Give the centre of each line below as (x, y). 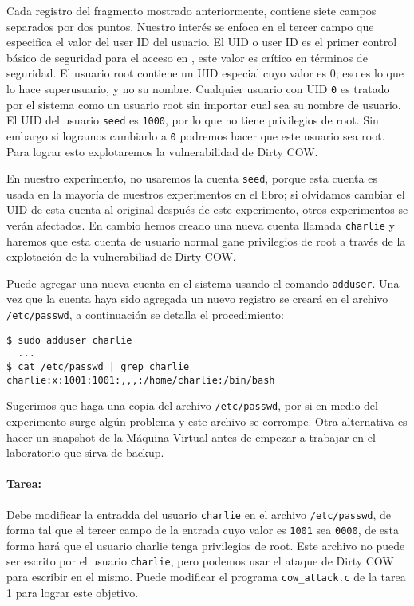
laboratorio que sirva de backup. (85, 453)
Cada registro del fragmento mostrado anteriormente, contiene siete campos (191, 10)
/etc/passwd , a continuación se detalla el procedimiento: (145, 315)
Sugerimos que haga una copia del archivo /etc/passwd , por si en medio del (192, 405)
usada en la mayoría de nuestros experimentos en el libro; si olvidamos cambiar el (206, 193)
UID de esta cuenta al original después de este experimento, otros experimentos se (207, 209)
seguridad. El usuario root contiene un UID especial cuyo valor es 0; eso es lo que (205, 73)
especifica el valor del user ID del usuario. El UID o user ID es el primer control (202, 42)
